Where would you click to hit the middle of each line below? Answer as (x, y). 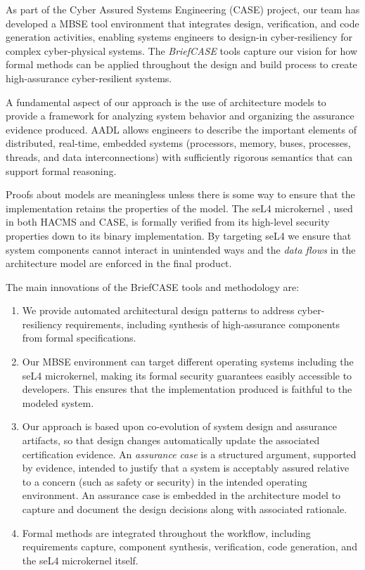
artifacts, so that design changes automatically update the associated (171, 440)
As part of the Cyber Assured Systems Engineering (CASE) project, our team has (183, 9)
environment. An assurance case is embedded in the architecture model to (181, 495)
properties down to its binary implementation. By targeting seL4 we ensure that (179, 235)
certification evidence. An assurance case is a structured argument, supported (189, 454)
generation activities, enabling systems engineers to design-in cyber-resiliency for (179, 37)
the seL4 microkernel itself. (80, 560)
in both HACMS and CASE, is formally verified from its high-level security (168, 222)
